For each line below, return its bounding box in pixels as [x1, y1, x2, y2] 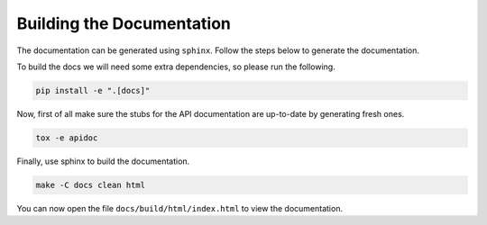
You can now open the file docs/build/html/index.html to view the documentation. [16, 202, 343, 213]
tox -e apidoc [35, 132, 98, 143]
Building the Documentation [16, 13, 232, 33]
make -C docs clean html [35, 180, 146, 190]
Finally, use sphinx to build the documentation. [16, 156, 190, 166]
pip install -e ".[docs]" [35, 85, 151, 95]
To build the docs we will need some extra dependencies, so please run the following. [16, 61, 335, 72]
